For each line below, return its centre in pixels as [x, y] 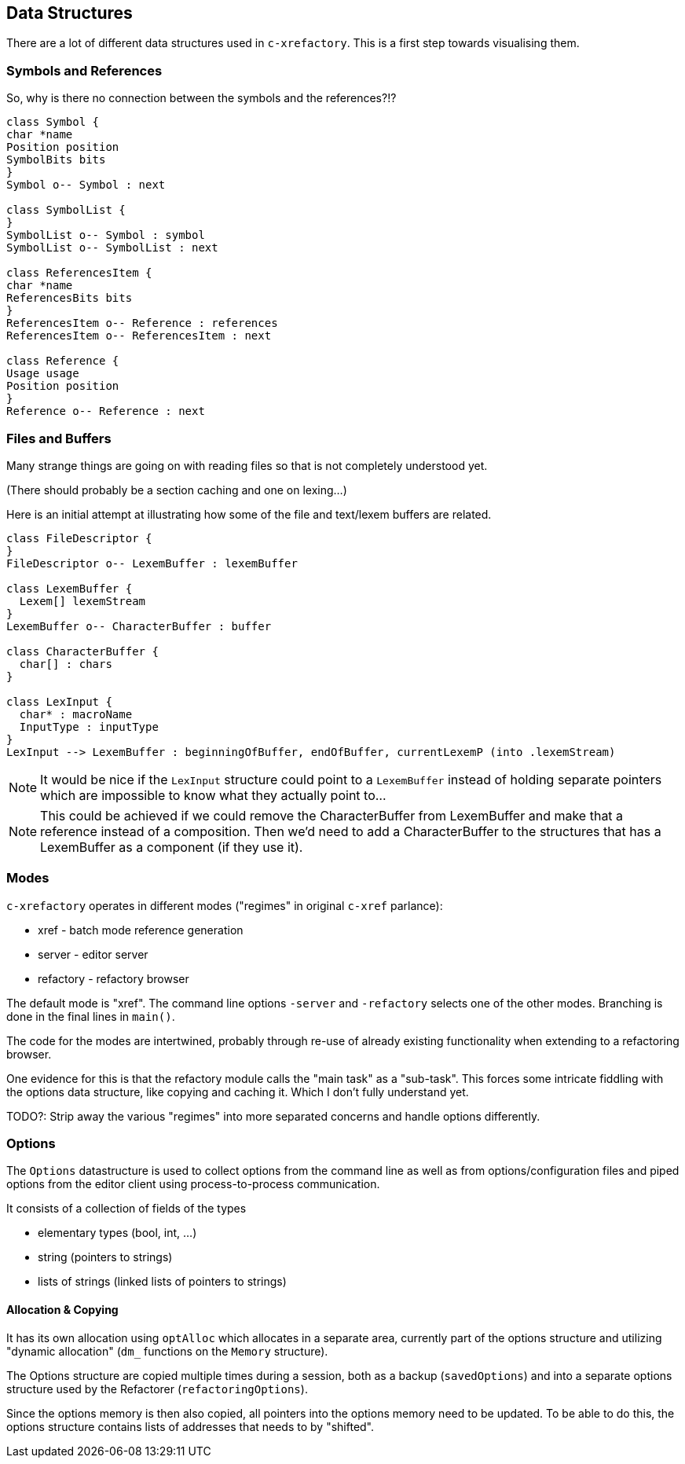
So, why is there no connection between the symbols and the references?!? [201, 98]
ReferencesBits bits [70, 298]
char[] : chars [66, 664]
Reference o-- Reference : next [106, 411]
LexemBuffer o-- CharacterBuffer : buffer [139, 626]
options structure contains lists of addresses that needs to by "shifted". [190, 1426]
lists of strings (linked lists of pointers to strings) [162, 1282]
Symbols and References [84, 70]
